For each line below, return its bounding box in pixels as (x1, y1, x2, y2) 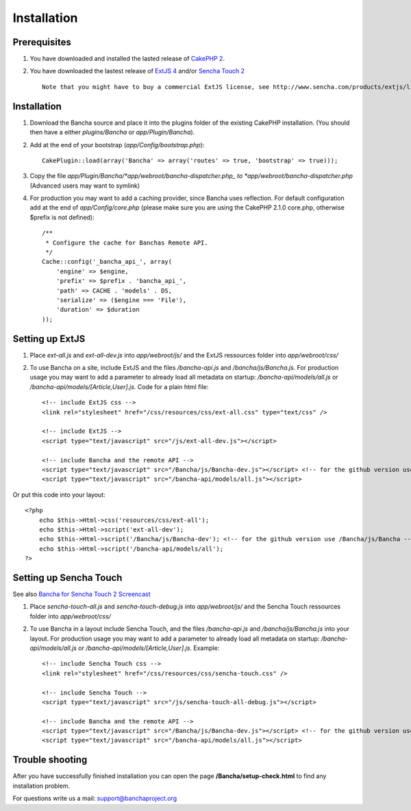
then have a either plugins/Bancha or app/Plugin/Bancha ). (29, 128, 195, 136)
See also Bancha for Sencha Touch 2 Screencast (12, 590, 151, 599)
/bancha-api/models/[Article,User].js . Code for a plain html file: (29, 382, 209, 390)
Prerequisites (12, 36, 71, 48)
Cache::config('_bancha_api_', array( (42, 258, 173, 266)
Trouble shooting (12, 754, 88, 766)
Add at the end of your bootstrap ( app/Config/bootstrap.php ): (29, 140, 205, 149)
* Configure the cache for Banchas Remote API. (45, 238, 208, 247)
